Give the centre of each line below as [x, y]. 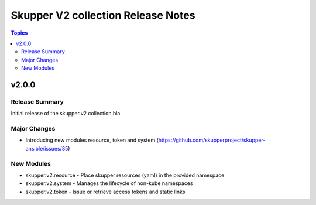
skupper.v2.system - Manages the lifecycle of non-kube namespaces [109, 183]
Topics [19, 33]
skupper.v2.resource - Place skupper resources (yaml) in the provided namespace [125, 175]
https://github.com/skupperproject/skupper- [212, 140]
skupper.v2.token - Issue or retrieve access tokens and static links [105, 192]
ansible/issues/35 [47, 148]
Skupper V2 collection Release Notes [103, 15]
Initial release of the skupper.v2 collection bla [66, 114]
